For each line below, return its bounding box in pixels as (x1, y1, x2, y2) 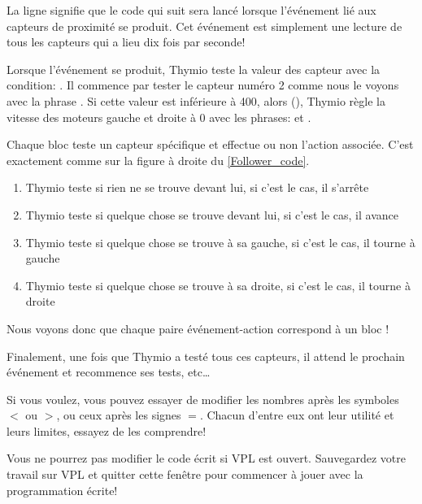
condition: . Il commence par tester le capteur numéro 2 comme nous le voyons (7, 76, 399, 93)
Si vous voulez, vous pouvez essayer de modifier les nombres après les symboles (7, 390, 399, 407)
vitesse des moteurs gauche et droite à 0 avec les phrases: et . (7, 108, 311, 125)
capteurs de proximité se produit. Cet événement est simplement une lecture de (7, 17, 402, 34)
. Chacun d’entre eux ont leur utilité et (199, 406, 394, 424)
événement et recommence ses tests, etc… (7, 363, 211, 380)
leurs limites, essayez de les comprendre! (7, 422, 207, 439)
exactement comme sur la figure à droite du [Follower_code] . (7, 151, 310, 168)
